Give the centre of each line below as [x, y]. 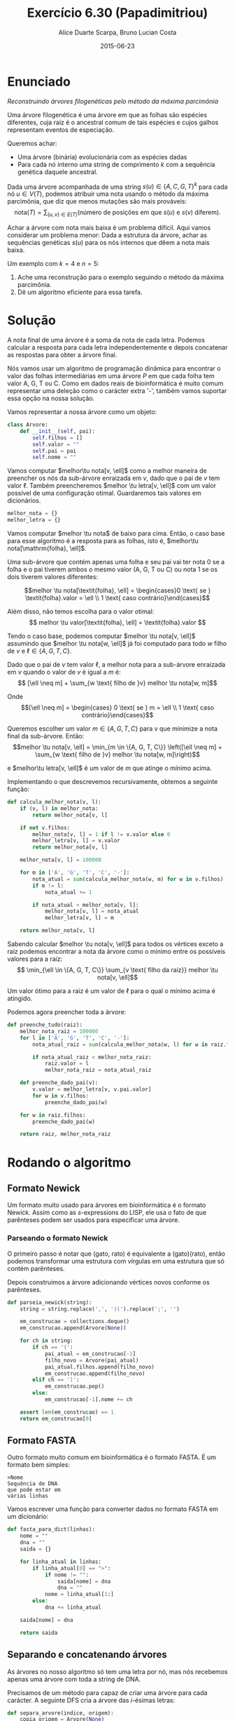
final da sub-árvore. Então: [46, 736]
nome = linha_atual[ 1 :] [79, 1595]
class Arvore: [28, 425]
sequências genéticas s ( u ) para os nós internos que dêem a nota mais [108, 243]
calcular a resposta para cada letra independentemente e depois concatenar [117, 347]
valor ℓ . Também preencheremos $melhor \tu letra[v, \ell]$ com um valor [112, 486]
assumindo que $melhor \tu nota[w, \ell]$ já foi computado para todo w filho [117, 644]
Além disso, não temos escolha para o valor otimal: [81, 611]
